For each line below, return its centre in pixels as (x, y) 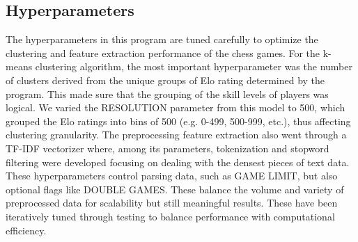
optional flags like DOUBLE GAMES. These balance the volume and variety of (175, 189)
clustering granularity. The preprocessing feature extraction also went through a (176, 135)
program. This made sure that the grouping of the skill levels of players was (167, 94)
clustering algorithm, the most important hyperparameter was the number (194, 66)
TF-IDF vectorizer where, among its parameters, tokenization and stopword (168, 148)
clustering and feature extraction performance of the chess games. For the (163, 53)
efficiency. (26, 230)
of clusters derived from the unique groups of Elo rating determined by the (165, 80)
